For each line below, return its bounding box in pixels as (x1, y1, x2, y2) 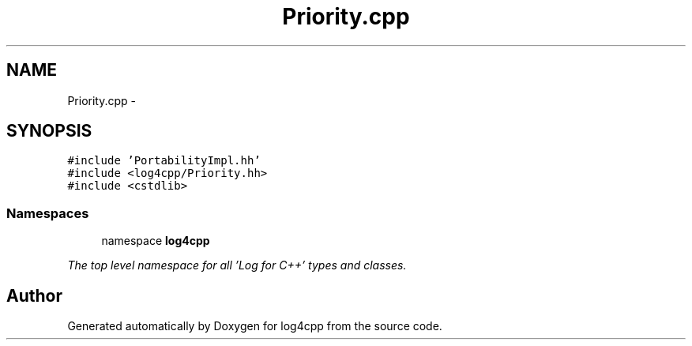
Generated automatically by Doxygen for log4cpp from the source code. (67, 319, 442, 333)
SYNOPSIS (6, 121, 92, 141)
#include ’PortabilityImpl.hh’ (67, 154, 261, 167)
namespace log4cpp (101, 234, 210, 248)
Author (6, 285, 62, 306)
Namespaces (6, 205, 89, 221)
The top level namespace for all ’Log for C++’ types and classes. (67, 258, 407, 273)
